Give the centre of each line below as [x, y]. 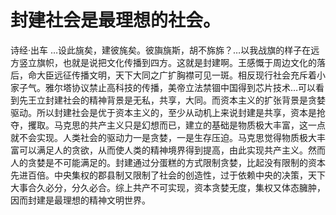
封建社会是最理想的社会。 [116, 20]
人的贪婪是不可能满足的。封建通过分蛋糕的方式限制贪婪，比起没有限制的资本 [168, 162]
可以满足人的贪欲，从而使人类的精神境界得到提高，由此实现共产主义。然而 [172, 150]
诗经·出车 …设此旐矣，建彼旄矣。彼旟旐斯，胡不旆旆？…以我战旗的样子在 [161, 50]
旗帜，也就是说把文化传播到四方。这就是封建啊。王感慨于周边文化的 [176, 62]
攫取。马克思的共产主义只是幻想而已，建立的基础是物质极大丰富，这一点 [176, 125]
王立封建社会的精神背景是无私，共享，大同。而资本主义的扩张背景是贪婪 [176, 100]
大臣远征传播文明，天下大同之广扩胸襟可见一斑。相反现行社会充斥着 [176, 75]
